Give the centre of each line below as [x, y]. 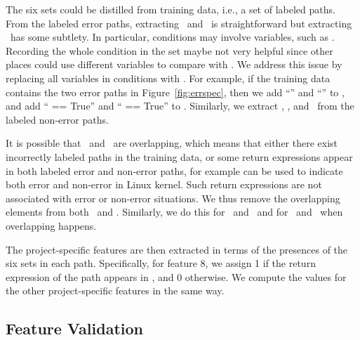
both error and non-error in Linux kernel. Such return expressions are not [164, 184]
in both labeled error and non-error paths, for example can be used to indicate [174, 170]
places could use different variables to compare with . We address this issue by [174, 64]
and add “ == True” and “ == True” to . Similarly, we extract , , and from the [180, 106]
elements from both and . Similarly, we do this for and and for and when [174, 212]
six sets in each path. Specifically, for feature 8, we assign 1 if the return [161, 263]
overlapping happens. [51, 225]
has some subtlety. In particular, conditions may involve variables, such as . [172, 37]
